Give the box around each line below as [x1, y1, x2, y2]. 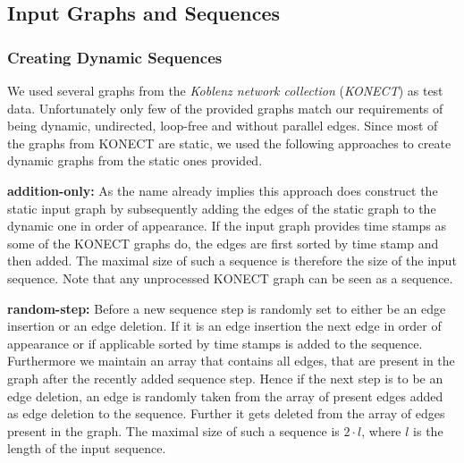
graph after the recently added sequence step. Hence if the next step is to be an [7, 368, 443, 387]
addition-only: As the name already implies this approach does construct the [7, 181, 438, 199]
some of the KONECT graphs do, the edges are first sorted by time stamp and [7, 233, 439, 252]
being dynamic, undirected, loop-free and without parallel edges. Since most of [7, 116, 438, 135]
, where [361, 421, 401, 440]
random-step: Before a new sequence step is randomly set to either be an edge [7, 299, 446, 317]
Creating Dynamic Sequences [7, 46, 223, 68]
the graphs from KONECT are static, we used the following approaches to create [7, 133, 451, 152]
